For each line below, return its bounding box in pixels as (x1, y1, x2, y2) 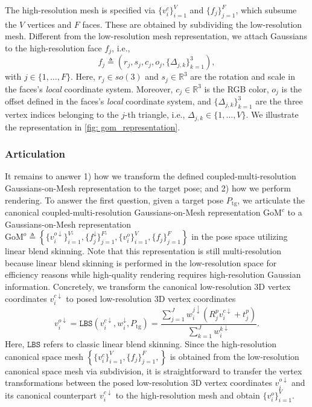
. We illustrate (246, 108, 299, 121)
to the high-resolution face (5, 41, 102, 54)
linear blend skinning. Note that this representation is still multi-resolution (5, 245, 281, 257)
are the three (255, 95, 303, 107)
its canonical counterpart (5, 388, 97, 401)
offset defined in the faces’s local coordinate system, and (5, 95, 211, 107)
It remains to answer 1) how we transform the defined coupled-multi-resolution (5, 170, 296, 182)
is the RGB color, (204, 82, 269, 95)
